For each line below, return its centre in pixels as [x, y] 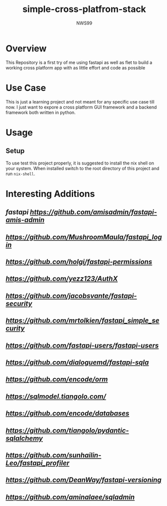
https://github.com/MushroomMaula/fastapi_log [84, 237]
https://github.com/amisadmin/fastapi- [93, 212]
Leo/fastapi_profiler [38, 463]
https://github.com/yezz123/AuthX [62, 279]
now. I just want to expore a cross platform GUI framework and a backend [81, 107]
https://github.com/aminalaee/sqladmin [70, 497]
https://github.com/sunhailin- [54, 455]
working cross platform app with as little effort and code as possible [76, 67]
